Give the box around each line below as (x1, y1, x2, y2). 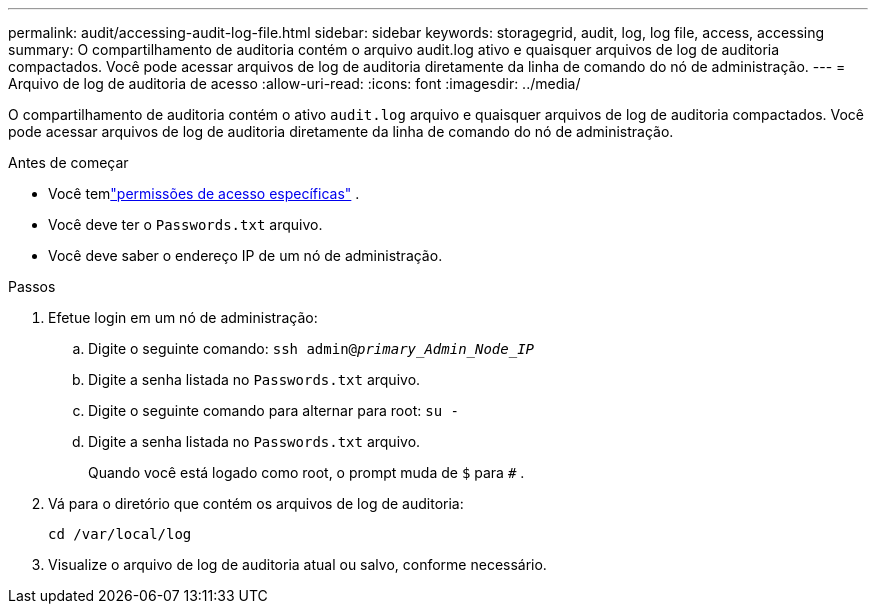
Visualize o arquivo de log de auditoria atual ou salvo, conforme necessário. (48, 556, 547, 573)
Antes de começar (8, 154, 129, 171)
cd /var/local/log (48, 526, 192, 542)
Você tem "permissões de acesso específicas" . (48, 185, 360, 202)
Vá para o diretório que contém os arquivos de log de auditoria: (48, 495, 464, 512)
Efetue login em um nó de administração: (48, 309, 318, 326)
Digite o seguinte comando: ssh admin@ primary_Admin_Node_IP (88, 340, 535, 357)
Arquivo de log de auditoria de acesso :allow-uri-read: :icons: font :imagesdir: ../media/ (8, 75, 581, 92)
